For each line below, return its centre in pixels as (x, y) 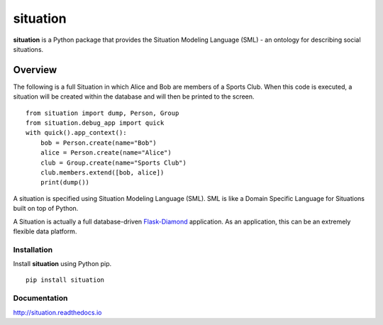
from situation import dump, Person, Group (102, 113)
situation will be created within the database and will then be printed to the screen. (134, 97)
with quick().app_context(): (76, 133)
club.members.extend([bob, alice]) (102, 172)
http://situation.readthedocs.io (57, 312)
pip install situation (65, 280)
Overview (35, 70)
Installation (33, 250)
